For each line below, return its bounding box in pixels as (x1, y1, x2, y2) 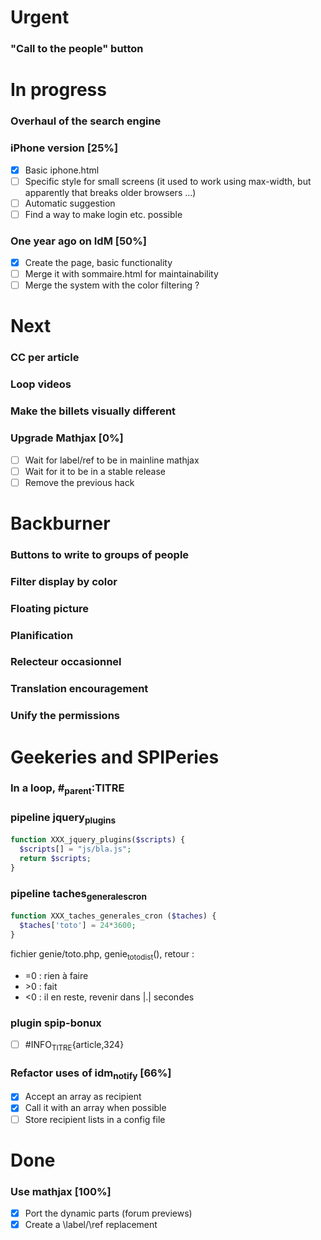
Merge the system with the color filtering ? (24, 279, 200, 291)
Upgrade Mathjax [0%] (10, 431, 124, 445)
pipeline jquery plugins (10, 810, 117, 826)
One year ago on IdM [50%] (10, 234, 147, 248)
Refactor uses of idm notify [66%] (10, 1066, 172, 1082)
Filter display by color (10, 574, 118, 588)
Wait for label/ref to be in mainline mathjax (24, 454, 200, 466)
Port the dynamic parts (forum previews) (24, 1207, 193, 1220)
